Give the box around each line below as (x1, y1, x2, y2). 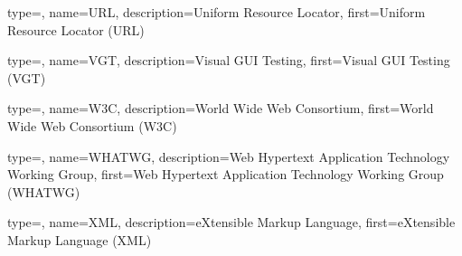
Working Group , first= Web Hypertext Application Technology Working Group (7, 165, 444, 184)
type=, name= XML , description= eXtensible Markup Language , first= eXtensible (7, 213, 456, 232)
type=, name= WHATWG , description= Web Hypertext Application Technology (7, 147, 450, 166)
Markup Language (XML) (7, 230, 152, 249)
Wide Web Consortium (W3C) (7, 116, 177, 135)
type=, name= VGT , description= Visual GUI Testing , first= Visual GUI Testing (7, 51, 450, 70)
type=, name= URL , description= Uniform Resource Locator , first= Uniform (7, 3, 426, 21)
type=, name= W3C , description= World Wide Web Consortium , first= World (7, 99, 434, 118)
